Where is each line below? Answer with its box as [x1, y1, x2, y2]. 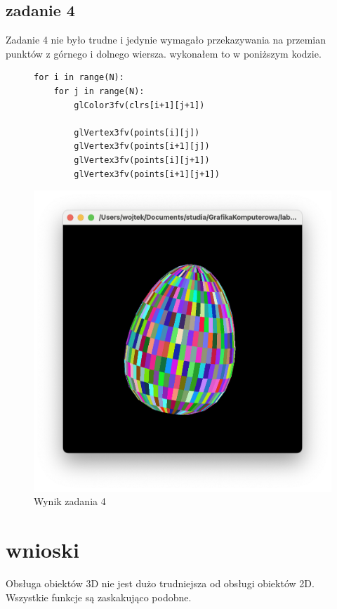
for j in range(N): [53, 86, 145, 96]
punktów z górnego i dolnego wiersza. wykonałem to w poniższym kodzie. [6, 46, 322, 60]
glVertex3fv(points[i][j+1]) [74, 155, 210, 165]
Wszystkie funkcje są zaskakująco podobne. [6, 589, 192, 604]
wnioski [6, 535, 79, 564]
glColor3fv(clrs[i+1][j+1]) [74, 100, 205, 110]
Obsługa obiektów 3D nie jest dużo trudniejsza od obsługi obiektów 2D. [6, 576, 315, 591]
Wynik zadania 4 [34, 494, 106, 509]
